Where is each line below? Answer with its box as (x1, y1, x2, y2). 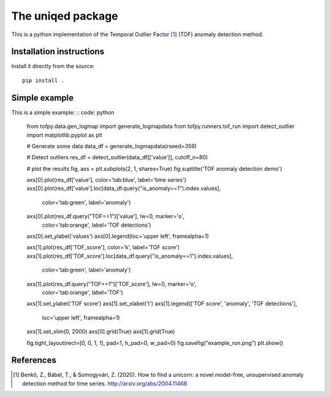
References (11, 355, 56, 366)
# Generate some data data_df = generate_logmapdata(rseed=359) (26, 142, 197, 149)
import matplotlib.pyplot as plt (26, 131, 102, 138)
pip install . (22, 77, 64, 84)
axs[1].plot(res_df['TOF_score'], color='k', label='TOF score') (26, 244, 180, 251)
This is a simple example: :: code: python (11, 108, 115, 116)
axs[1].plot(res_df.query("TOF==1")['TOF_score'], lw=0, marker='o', (26, 280, 197, 287)
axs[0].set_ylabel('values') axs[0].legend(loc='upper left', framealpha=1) (26, 233, 210, 240)
